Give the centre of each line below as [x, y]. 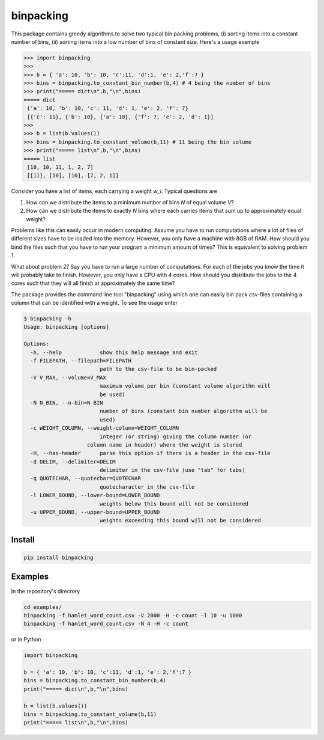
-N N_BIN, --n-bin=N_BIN [67, 402]
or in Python [26, 640]
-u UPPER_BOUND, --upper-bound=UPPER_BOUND [95, 512]
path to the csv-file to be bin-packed [158, 369]
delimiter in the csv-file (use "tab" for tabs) [172, 470]
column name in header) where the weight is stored [165, 445]
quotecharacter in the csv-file [147, 487]
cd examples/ [43, 607]
